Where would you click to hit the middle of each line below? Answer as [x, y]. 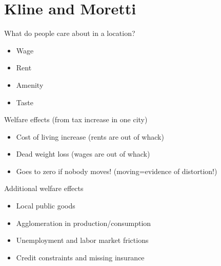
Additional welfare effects [44, 188]
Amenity [30, 84]
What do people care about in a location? [70, 33]
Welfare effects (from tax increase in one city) [76, 119]
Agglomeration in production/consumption [84, 223]
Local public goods [46, 206]
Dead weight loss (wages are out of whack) [83, 154]
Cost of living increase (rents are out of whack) [90, 136]
